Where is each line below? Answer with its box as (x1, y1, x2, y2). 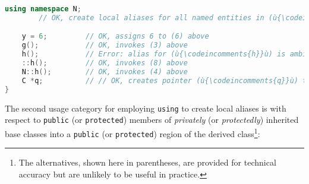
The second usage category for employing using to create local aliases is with (5, 101, 286, 114)
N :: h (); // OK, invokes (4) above (21, 67, 188, 76)
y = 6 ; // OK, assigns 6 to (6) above (21, 32, 209, 41)
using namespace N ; (5, 5, 81, 13)
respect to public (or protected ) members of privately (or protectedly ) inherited (5, 113, 299, 126)
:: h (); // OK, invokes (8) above (21, 59, 188, 68)
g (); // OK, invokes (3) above (21, 41, 188, 50)
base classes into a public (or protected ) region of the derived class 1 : (5, 125, 260, 139)
